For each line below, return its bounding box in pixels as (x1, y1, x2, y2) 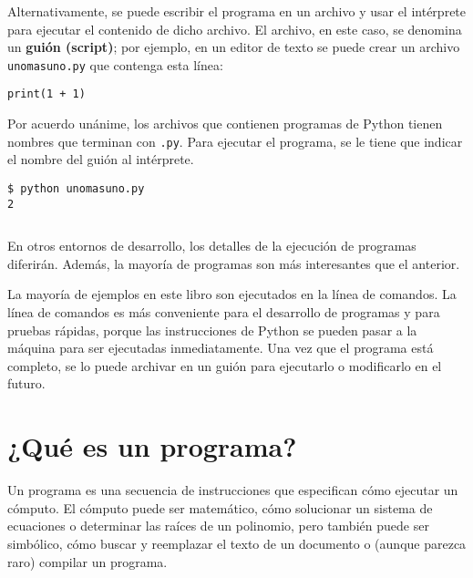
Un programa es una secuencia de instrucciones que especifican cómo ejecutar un (7, 480, 458, 500)
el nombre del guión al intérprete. (7, 150, 194, 169)
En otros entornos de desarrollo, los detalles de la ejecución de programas (7, 236, 416, 255)
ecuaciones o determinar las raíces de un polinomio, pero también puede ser (7, 516, 429, 535)
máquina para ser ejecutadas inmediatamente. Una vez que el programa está (7, 338, 434, 357)
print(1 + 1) (7, 88, 86, 101)
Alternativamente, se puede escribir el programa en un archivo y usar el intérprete (7, 2, 467, 20)
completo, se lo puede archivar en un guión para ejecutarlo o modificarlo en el (7, 356, 442, 375)
